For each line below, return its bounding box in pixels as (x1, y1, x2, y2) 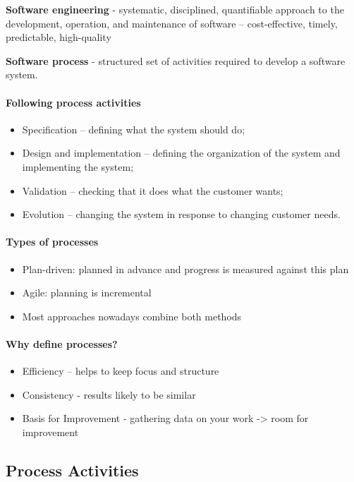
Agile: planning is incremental (22, 285, 152, 300)
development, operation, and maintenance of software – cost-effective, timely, (6, 16, 338, 30)
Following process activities (6, 95, 141, 109)
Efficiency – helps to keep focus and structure (22, 363, 219, 378)
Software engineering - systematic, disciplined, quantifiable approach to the (6, 2, 344, 16)
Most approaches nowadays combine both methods (22, 308, 242, 323)
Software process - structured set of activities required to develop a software (6, 53, 346, 68)
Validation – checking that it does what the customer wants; (22, 183, 283, 198)
